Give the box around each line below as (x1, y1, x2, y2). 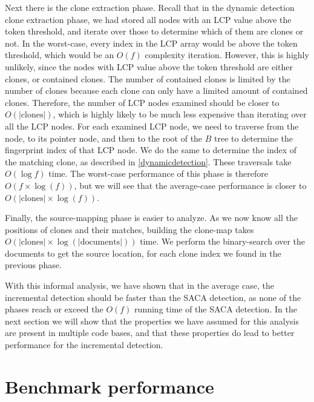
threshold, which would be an (5, 48, 114, 61)
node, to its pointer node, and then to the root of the (5, 131, 203, 144)
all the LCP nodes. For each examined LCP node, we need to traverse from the (5, 119, 299, 132)
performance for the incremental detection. (5, 338, 163, 351)
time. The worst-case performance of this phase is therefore (48, 167, 268, 180)
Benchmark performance (5, 374, 214, 398)
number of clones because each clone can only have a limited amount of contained (5, 84, 308, 97)
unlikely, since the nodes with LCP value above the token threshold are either (5, 60, 293, 73)
